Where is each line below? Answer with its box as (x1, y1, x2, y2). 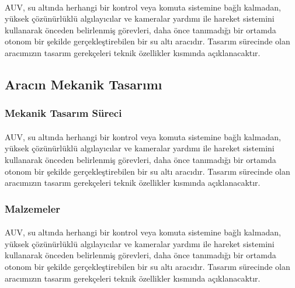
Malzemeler (5, 201, 61, 216)
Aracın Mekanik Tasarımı (5, 75, 162, 93)
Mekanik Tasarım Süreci (5, 106, 122, 120)
